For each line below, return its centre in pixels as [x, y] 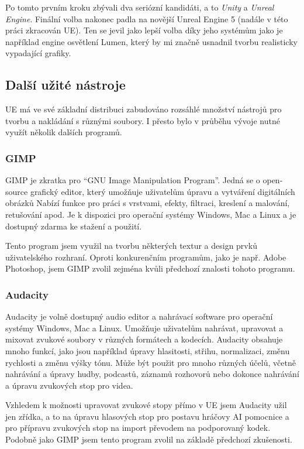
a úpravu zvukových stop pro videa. [69, 385]
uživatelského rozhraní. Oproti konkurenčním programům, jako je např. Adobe [146, 257]
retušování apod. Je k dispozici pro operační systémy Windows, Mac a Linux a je [151, 214]
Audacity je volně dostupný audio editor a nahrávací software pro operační [139, 316]
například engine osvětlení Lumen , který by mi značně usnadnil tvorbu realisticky [151, 41]
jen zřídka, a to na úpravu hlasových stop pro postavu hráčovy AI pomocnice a [147, 416]
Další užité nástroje [65, 85]
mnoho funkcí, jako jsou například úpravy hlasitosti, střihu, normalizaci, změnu [148, 350]
